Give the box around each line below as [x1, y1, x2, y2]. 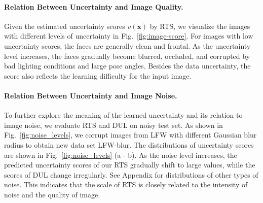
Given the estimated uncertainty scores [4, 20, 125, 31]
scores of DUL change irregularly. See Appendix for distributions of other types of [4, 169, 258, 180]
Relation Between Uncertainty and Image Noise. [4, 90, 177, 100]
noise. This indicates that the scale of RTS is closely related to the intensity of [4, 179, 248, 190]
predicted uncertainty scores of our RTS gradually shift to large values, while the [4, 159, 255, 170]
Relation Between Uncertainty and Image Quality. [4, 1, 183, 12]
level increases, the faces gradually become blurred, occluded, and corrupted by [4, 50, 250, 61]
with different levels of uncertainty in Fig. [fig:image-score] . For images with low [4, 30, 253, 41]
